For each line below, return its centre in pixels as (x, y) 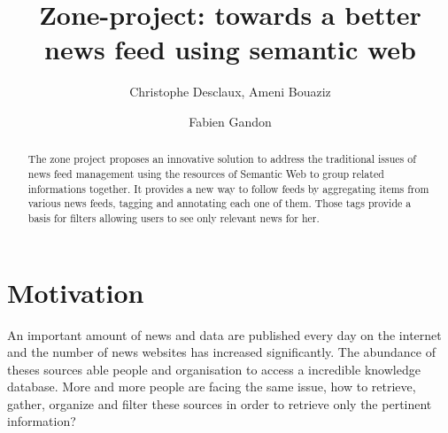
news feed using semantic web (230, 49)
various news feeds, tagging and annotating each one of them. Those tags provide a (220, 203)
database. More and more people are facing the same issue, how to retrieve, (212, 387)
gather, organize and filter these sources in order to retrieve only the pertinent (220, 403)
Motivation (76, 292)
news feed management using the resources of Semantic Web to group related (206, 173)
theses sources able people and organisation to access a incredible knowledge (214, 369)
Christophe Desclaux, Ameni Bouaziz (230, 92)
